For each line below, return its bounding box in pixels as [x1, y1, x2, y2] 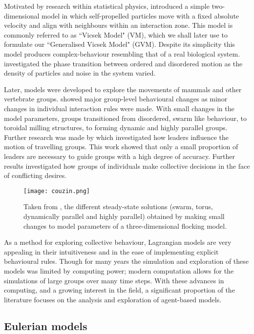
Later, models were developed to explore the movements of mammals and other [4, 84, 242, 94]
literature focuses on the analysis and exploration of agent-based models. [4, 294, 222, 304]
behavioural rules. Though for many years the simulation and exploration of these [4, 256, 249, 266]
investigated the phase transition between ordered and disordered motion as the [4, 58, 243, 68]
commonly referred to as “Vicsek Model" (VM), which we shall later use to [4, 29, 228, 39]
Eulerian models [4, 318, 87, 333]
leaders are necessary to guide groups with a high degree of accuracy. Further [4, 151, 235, 161]
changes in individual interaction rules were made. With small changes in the [4, 103, 234, 113]
